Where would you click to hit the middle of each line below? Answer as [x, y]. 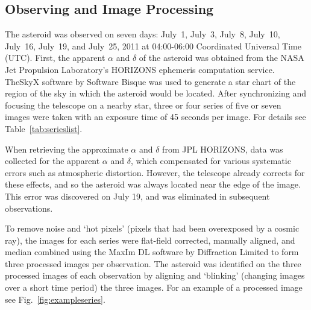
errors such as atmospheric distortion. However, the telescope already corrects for [155, 172]
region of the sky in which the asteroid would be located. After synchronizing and [156, 93]
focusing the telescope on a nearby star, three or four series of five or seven [143, 105]
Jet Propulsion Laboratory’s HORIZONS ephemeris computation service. [140, 69]
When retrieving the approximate [67, 149]
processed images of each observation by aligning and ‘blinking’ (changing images [155, 275]
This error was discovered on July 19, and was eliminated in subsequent [137, 196]
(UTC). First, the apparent [55, 58]
